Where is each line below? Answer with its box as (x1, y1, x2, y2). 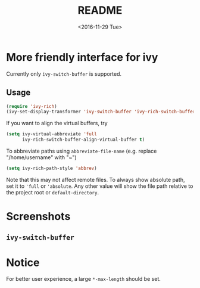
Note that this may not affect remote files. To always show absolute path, (6, 176, 185, 183)
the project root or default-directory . (6, 188, 99, 196)
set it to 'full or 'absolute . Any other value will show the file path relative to (6, 182, 193, 190)
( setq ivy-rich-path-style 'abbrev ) (6, 165, 97, 171)
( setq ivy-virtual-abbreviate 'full (6, 131, 97, 137)
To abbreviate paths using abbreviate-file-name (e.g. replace (6, 147, 157, 154)
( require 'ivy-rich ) (6, 103, 58, 109)
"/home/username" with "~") (6, 154, 77, 161)
